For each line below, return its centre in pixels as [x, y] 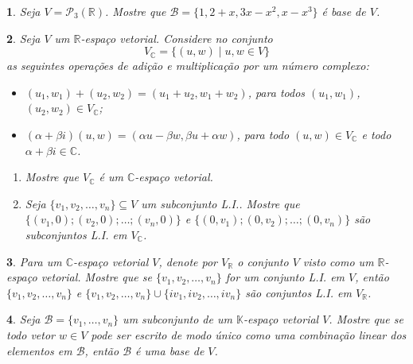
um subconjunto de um [177, 319]
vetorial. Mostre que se [96, 277]
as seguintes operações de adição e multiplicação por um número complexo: [188, 66]
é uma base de [170, 350]
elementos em [39, 350]
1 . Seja [23, 11]
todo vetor [31, 334]
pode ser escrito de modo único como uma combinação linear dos [249, 334]
